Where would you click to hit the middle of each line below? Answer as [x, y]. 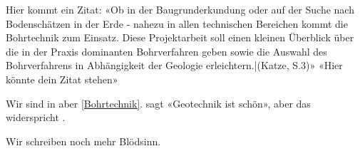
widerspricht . [36, 117]
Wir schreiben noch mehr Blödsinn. [83, 141]
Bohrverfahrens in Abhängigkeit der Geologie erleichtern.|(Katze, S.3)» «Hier [174, 65]
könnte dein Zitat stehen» [62, 79]
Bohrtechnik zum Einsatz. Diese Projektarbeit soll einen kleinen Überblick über [180, 37]
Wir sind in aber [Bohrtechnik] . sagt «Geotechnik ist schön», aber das [158, 103]
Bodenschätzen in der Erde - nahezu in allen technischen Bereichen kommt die [177, 23]
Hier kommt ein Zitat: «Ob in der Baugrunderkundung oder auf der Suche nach [180, 9]
